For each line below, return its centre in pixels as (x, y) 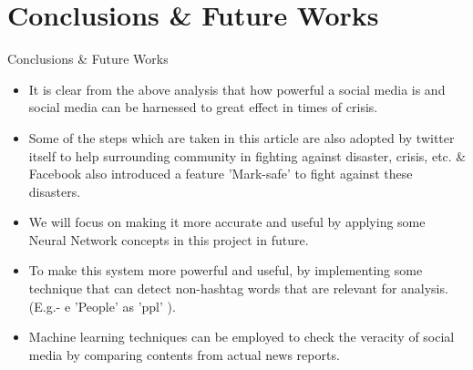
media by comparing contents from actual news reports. (184, 354)
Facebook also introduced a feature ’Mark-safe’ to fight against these (221, 174)
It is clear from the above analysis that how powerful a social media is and (237, 89)
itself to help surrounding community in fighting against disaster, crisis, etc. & (247, 155)
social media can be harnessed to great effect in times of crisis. (203, 107)
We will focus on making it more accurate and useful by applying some (227, 222)
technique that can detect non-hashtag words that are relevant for (213, 288)
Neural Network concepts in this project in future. (169, 239)
